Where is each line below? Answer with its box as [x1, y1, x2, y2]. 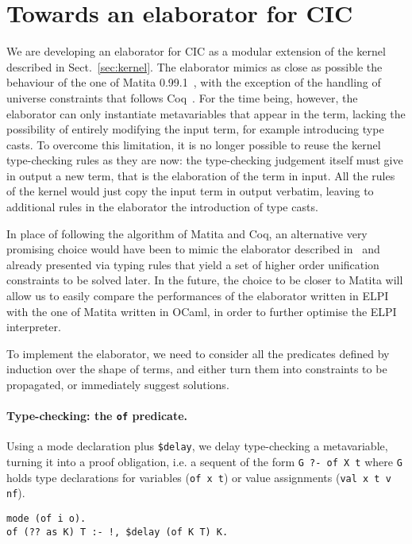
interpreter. [6, 318, 61, 335]
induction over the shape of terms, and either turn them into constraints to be [6, 361, 387, 377]
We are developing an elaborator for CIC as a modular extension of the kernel [6, 43, 386, 60]
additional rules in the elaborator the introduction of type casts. [6, 199, 318, 215]
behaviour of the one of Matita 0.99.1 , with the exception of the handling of [6, 74, 381, 91]
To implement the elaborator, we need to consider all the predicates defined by [6, 345, 390, 361]
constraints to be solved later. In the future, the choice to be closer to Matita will [6, 272, 403, 288]
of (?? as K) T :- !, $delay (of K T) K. [6, 526, 229, 538]
